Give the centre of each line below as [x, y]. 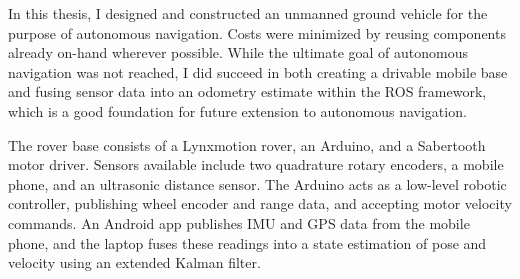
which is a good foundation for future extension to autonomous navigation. [237, 110]
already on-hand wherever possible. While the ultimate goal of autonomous [238, 52]
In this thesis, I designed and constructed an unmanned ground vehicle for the [248, 13]
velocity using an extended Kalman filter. [134, 262]
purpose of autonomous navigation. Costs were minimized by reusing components [257, 32]
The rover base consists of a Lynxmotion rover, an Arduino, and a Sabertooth [247, 144]
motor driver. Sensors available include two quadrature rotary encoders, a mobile [256, 164]
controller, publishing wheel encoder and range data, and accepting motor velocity [260, 203]
